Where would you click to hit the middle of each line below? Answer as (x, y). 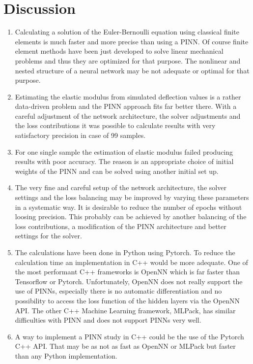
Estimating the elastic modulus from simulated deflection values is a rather (128, 96)
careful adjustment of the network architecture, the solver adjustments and (128, 116)
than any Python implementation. (66, 355)
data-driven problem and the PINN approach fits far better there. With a (126, 106)
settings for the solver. (48, 236)
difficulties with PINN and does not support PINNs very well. (108, 320)
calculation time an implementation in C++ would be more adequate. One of (131, 262)
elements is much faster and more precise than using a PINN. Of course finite (132, 41)
